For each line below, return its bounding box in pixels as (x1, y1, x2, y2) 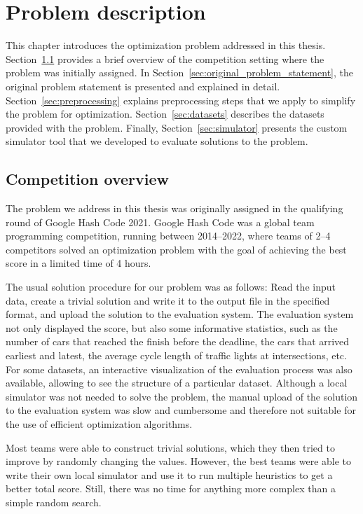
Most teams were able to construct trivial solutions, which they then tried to (6, 440, 335, 454)
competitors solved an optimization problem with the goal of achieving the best (6, 242, 347, 256)
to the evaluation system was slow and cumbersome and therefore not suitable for (6, 403, 356, 417)
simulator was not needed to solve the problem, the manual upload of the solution (6, 389, 358, 403)
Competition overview (6, 168, 169, 190)
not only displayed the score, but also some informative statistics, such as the (6, 320, 338, 335)
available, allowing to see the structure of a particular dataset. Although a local (6, 375, 348, 390)
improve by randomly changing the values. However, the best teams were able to (6, 454, 352, 468)
